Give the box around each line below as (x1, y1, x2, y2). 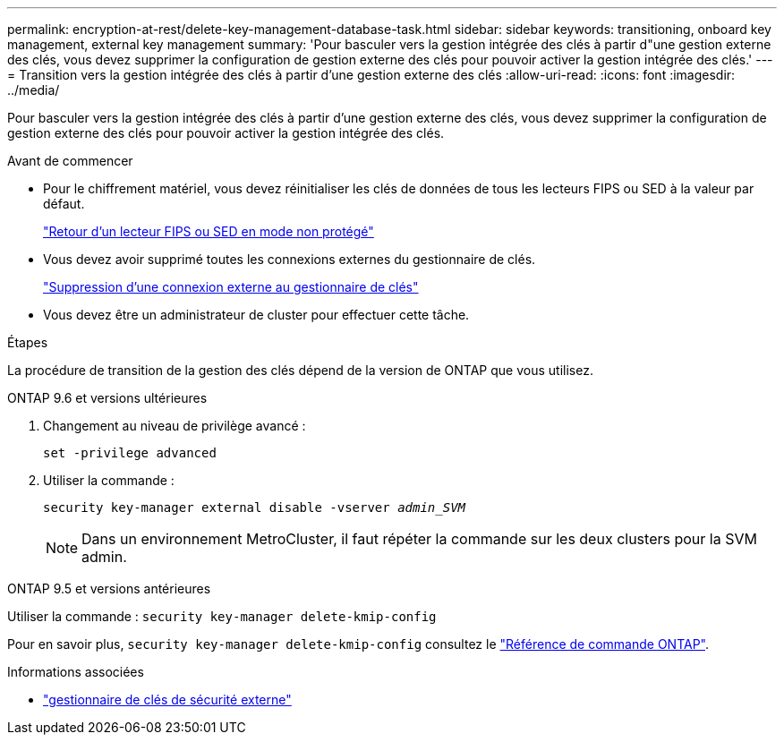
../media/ (7, 82, 60, 98)
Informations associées (7, 664, 144, 679)
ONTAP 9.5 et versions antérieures (7, 581, 211, 596)
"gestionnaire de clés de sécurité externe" (43, 692, 292, 707)
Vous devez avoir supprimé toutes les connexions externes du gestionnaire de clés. (43, 252, 536, 267)
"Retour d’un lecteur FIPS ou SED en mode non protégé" (43, 224, 374, 239)
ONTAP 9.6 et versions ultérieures (7, 390, 208, 405)
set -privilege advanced (43, 446, 217, 460)
